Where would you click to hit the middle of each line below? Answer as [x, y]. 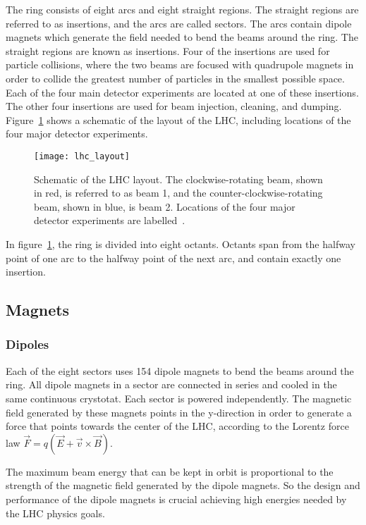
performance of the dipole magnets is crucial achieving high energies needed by [176, 499]
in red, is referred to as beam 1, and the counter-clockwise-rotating [178, 193]
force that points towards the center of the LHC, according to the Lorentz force [177, 426]
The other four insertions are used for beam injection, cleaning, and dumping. [174, 106]
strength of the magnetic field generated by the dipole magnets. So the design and [183, 485]
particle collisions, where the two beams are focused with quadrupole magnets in [180, 64]
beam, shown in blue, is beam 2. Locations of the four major [165, 206]
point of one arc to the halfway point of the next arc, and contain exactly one [173, 258]
